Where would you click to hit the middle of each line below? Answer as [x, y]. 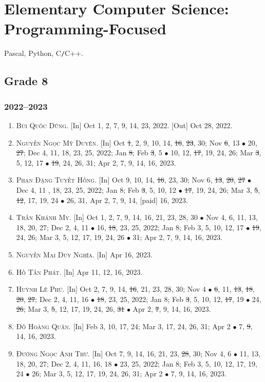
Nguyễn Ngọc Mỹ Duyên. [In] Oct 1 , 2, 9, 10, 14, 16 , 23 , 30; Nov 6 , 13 [128, 142]
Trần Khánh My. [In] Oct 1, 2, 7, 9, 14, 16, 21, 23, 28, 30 [107, 217]
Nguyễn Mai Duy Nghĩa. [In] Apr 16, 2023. [84, 254]
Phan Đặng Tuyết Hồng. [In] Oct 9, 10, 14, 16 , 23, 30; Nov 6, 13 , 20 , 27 [131, 180]
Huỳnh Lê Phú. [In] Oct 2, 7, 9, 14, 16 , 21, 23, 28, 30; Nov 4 [111, 289]
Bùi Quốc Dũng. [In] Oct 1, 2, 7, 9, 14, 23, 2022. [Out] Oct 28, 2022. [124, 125]
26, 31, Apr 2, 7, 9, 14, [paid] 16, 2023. [127, 200]
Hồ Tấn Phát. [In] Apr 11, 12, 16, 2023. [79, 272]
